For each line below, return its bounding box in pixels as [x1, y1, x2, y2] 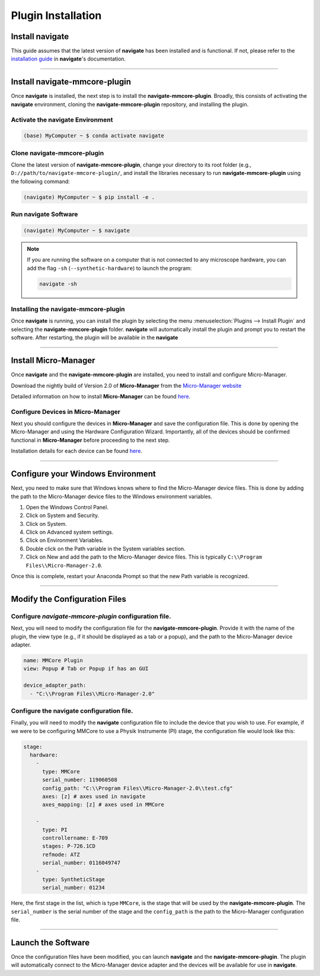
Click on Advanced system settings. [25, 528, 114, 536]
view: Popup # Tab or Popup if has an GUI [23, 665, 149, 672]
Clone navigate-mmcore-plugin [11, 149, 104, 157]
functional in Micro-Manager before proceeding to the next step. [11, 436, 170, 444]
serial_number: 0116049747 [42, 860, 121, 866]
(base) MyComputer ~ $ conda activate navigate [23, 132, 164, 139]
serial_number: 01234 [42, 884, 105, 891]
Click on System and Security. [25, 512, 100, 519]
